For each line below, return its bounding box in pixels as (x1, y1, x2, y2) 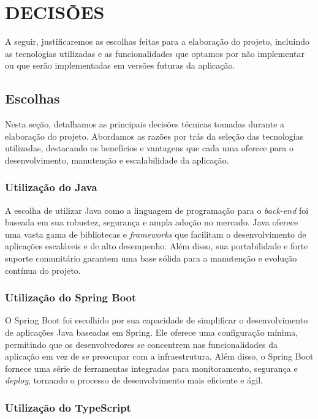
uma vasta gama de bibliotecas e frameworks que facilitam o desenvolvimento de (5, 227, 306, 240)
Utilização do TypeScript (5, 399, 131, 415)
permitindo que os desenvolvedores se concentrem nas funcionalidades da (5, 338, 278, 350)
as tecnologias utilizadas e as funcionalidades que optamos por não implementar (5, 47, 305, 59)
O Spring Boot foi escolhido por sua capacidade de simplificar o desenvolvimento (5, 314, 308, 327)
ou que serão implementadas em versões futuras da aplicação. (5, 59, 235, 72)
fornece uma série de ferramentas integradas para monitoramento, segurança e (5, 361, 298, 374)
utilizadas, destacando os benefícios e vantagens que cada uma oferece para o (5, 142, 293, 154)
